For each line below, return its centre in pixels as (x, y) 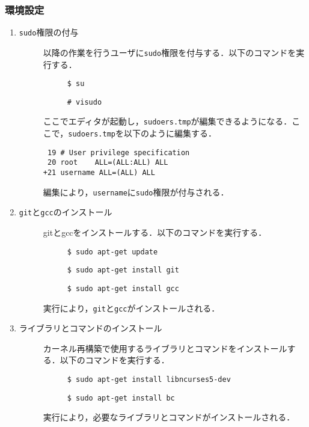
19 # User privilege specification (118, 152)
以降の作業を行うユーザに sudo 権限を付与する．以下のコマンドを (170, 52)
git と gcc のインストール (66, 212)
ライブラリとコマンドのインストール (90, 328)
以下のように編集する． (170, 133)
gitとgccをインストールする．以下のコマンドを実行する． (155, 232)
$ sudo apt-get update (112, 252)
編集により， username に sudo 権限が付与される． (136, 192)
